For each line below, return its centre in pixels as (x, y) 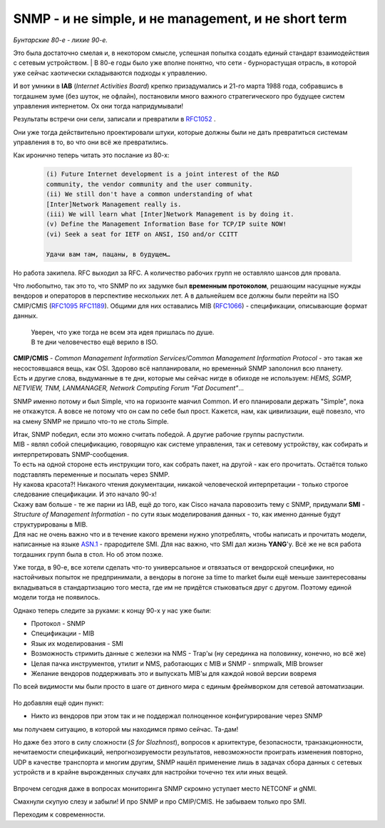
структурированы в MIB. (51, 524)
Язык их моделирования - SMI (77, 643)
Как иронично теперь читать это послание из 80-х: (91, 155)
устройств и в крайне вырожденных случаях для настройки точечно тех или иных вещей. (150, 772)
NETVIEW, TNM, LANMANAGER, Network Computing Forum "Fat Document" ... (128, 388)
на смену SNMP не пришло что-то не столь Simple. (91, 421)
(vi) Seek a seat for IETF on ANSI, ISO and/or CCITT (142, 234)
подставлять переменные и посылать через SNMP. (92, 474)
